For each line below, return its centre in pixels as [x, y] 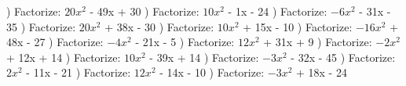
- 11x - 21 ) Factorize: [79, 72]
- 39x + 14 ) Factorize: [204, 57]
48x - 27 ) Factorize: [55, 42]
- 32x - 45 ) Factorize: [343, 57]
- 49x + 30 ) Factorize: [144, 11]
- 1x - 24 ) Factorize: [278, 11]
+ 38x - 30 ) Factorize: [159, 26]
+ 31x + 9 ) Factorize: [318, 42]
